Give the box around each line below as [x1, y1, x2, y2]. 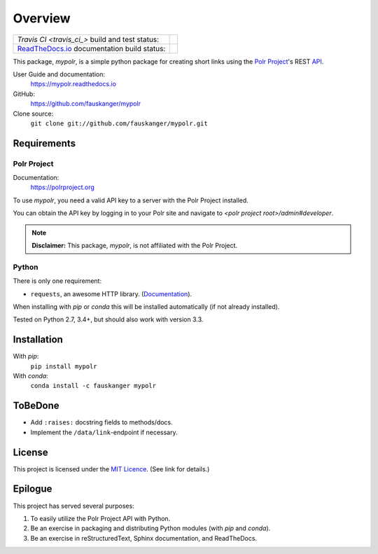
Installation [13, 333, 63, 346]
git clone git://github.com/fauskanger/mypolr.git [30, 119, 208, 127]
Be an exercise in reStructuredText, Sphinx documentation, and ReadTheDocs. [30, 534, 258, 542]
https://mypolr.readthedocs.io [30, 80, 117, 88]
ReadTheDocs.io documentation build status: [17, 43, 166, 53]
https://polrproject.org [30, 183, 94, 192]
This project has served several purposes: [13, 501, 134, 510]
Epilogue [13, 483, 52, 495]
